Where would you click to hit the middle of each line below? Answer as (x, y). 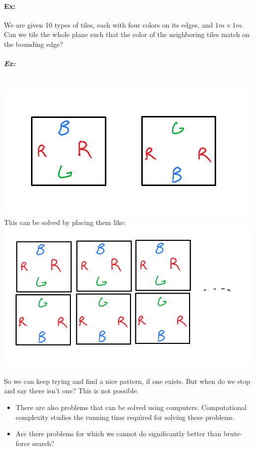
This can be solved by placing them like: (65, 222)
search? (43, 443)
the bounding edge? (33, 44)
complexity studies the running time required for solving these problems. (125, 417)
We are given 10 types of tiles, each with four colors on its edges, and (109, 24)
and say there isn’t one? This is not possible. (71, 391)
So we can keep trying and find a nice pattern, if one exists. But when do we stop (127, 381)
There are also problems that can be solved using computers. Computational (131, 407)
